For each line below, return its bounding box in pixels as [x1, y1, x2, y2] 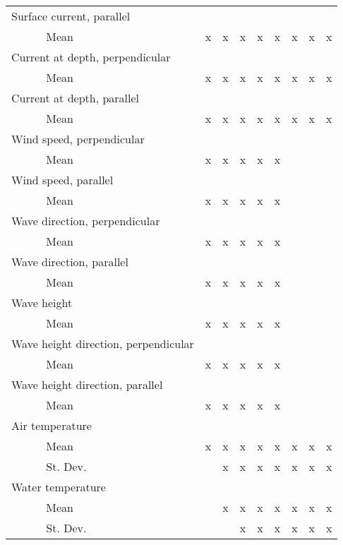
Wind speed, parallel [11, 172, 114, 188]
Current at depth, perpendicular [11, 49, 171, 65]
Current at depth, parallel [11, 90, 140, 106]
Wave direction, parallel [11, 253, 128, 270]
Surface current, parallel [11, 8, 131, 24]
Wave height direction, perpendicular [11, 335, 194, 352]
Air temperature [11, 417, 92, 433]
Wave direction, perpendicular [11, 212, 160, 229]
